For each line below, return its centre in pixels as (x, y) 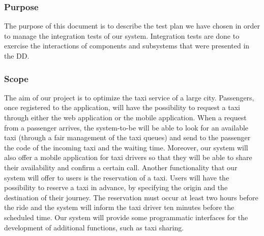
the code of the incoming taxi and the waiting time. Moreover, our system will (126, 147)
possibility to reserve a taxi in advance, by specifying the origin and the (116, 187)
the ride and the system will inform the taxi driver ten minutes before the (119, 207)
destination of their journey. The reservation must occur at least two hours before (131, 197)
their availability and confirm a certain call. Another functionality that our (121, 167)
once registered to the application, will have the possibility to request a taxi (122, 107)
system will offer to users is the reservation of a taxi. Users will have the (117, 177)
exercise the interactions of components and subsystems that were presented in (127, 46)
